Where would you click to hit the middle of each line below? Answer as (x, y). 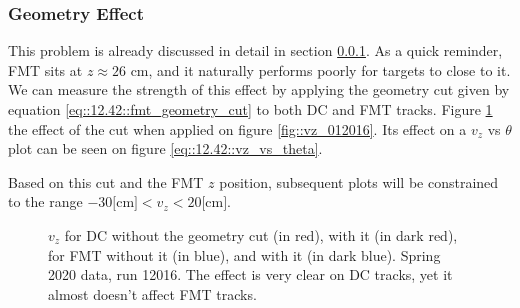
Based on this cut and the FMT (106, 181)
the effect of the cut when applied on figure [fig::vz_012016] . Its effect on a (237, 128)
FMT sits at (45, 69)
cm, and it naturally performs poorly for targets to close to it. (320, 69)
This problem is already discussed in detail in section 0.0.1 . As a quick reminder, (255, 50)
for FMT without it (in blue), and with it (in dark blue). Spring (244, 254)
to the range (45, 201)
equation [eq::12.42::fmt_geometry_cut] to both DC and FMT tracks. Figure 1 (250, 109)
